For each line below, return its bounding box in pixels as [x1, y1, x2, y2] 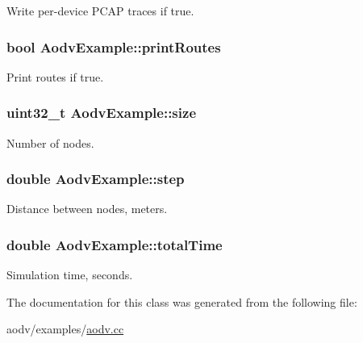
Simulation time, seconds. [6, 266, 133, 283]
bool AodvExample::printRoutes [6, 36, 221, 56]
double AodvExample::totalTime [6, 234, 223, 254]
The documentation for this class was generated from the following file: [6, 293, 357, 310]
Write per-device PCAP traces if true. [6, 2, 194, 19]
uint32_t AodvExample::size [6, 102, 197, 123]
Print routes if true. [6, 68, 104, 85]
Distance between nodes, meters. [6, 200, 168, 217]
